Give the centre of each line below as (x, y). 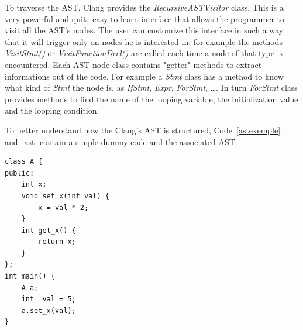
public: (20, 173)
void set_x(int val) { (65, 196)
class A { (24, 162)
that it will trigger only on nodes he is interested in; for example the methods (144, 41)
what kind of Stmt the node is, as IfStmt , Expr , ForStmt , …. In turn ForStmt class (151, 87)
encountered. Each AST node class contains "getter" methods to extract (133, 64)
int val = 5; (49, 299)
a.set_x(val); (49, 310)
